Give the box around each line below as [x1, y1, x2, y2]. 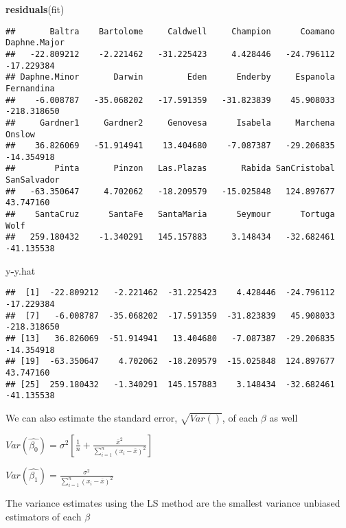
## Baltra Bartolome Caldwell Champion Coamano [5, 26, 335, 36]
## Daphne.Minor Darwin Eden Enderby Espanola [5, 72, 335, 82]
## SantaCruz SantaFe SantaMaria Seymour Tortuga [5, 209, 335, 220]
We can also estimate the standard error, [5, 410, 178, 424]
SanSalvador [5, 175, 60, 185]
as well [269, 410, 298, 424]
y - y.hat [5, 263, 36, 277]
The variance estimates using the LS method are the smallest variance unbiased [5, 496, 341, 510]
